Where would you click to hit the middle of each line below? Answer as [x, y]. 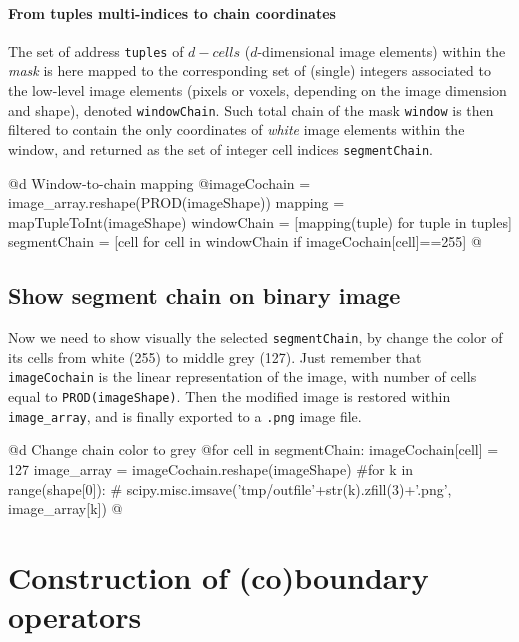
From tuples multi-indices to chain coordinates [172, 12]
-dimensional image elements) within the [381, 50]
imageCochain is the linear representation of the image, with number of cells [242, 376]
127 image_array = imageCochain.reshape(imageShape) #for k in [211, 468]
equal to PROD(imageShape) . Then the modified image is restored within [229, 396]
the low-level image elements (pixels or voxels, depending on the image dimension [257, 90]
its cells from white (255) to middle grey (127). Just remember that [215, 356]
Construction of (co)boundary [218, 576]
